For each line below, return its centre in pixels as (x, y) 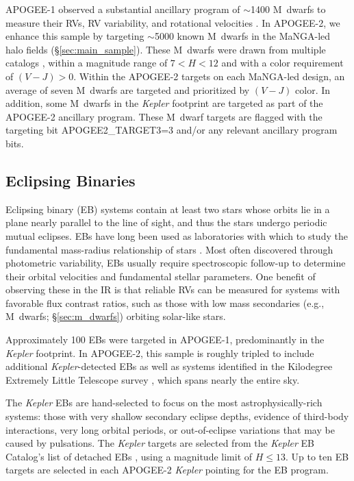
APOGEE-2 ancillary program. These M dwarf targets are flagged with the (164, 116)
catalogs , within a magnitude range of (87, 63)
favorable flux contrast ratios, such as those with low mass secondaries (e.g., (165, 303)
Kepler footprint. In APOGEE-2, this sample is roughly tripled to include (160, 353)
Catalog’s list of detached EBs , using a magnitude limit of (129, 456)
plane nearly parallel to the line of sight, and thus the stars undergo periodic (166, 222)
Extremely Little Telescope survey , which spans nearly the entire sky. (153, 379)
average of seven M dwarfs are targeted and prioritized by (128, 89)
